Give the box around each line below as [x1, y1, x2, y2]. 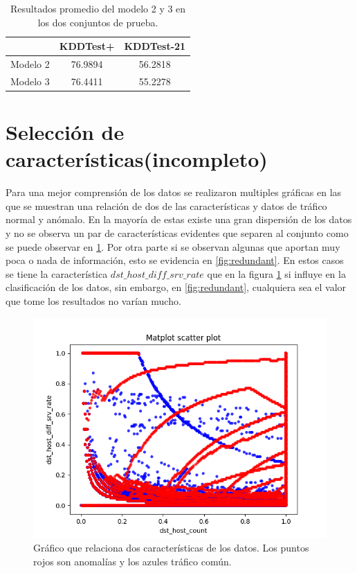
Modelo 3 [10, 73, 50, 88]
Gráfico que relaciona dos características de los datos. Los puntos [33, 540, 309, 555]
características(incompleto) [6, 145, 268, 173]
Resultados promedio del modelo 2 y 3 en [10, 1, 186, 15]
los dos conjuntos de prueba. [37, 15, 158, 29]
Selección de [6, 118, 125, 146]
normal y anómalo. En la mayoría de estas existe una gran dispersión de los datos [6, 212, 352, 227]
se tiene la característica [6, 266, 108, 281]
